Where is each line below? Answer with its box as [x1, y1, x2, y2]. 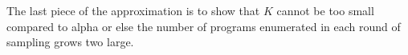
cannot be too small [276, 2, 374, 18]
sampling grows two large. [6, 33, 134, 50]
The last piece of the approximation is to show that [6, 2, 260, 18]
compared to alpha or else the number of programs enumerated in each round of [6, 18, 401, 34]
